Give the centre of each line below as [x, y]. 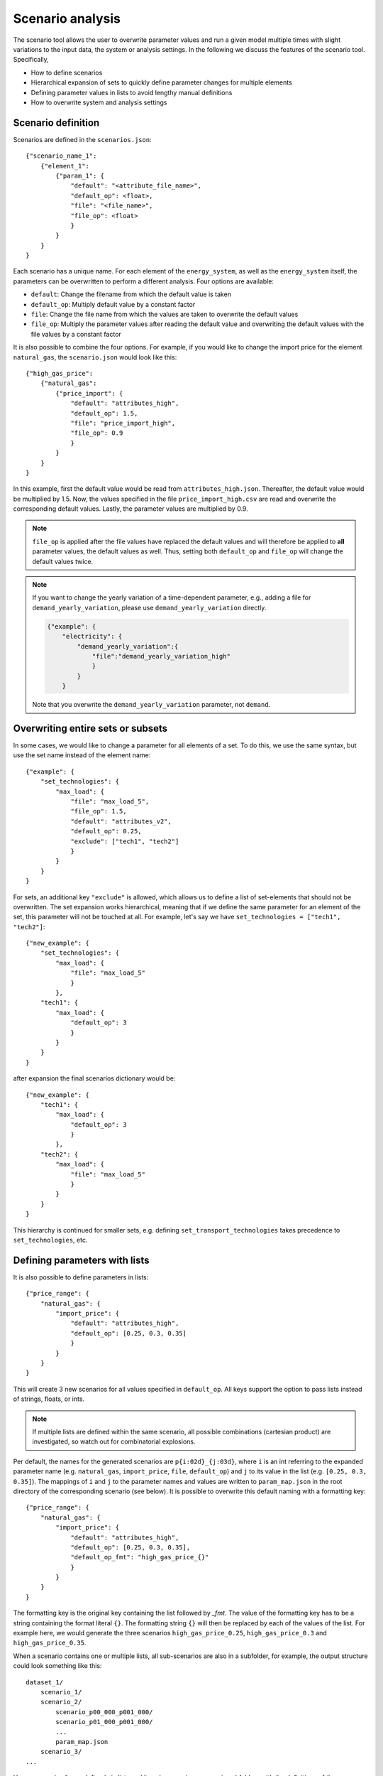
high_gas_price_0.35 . [50, 1643]
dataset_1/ [45, 1682]
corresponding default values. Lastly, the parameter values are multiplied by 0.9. [131, 509]
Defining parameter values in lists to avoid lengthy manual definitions [132, 92]
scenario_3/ [61, 1752]
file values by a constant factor [76, 334]
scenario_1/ [61, 1692]
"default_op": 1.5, [104, 413]
